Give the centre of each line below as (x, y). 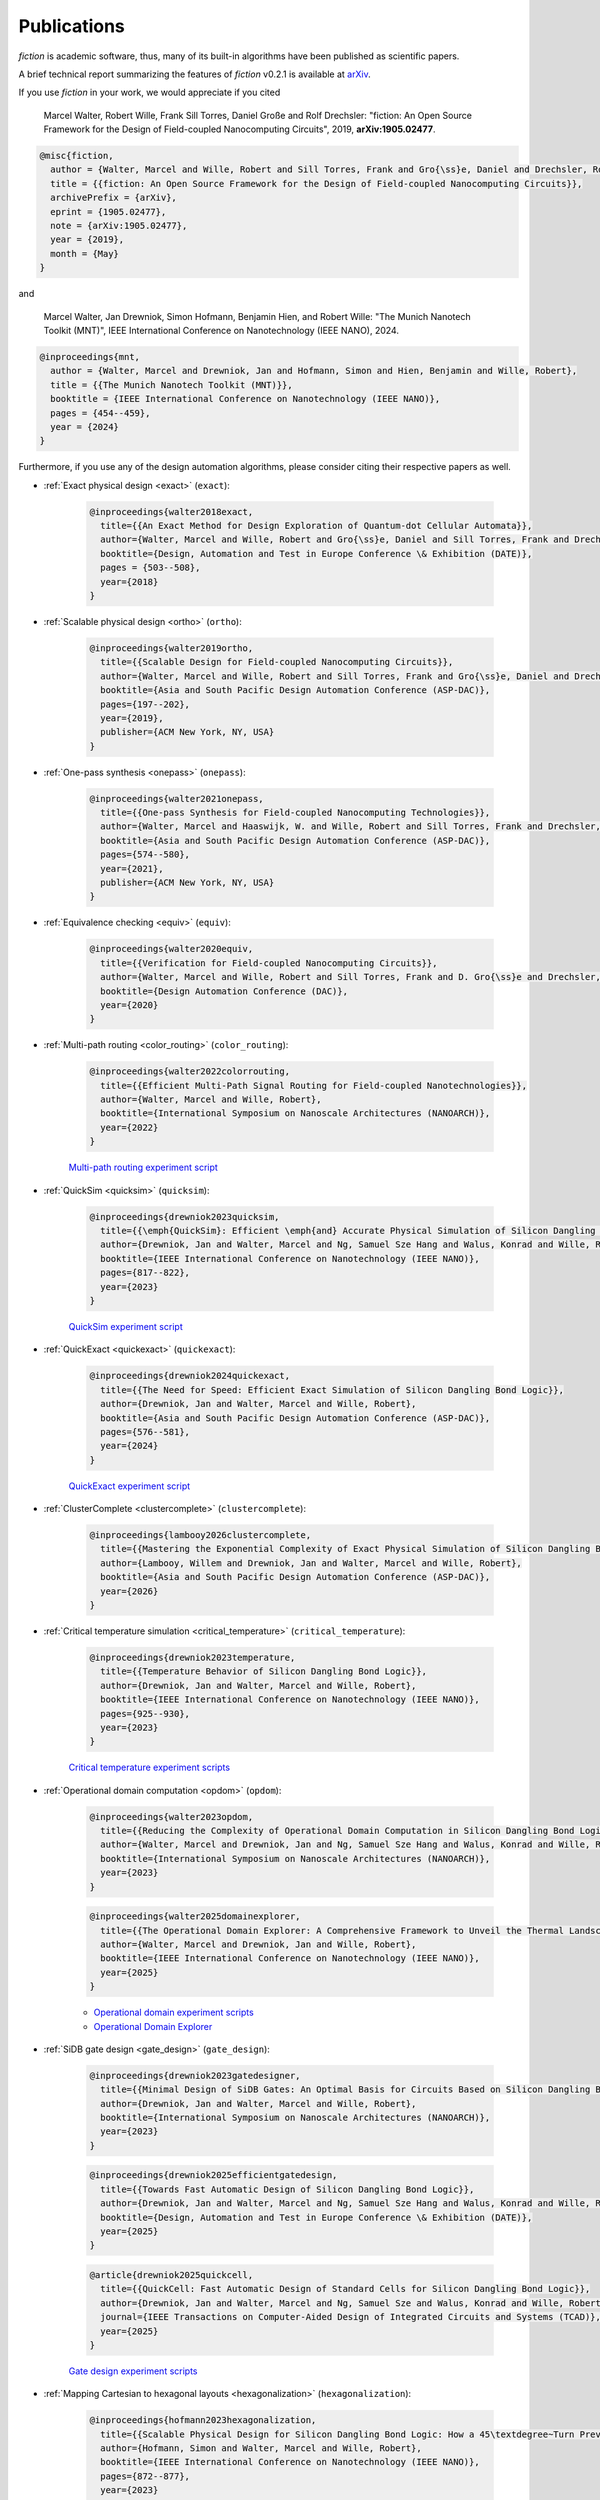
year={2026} (129, 1591)
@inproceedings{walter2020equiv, (171, 949)
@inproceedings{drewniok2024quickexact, (189, 1376)
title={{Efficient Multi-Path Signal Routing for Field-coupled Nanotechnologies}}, (314, 1085)
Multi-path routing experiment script (143, 1167)
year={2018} (129, 581)
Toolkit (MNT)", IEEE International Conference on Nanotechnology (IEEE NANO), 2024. (221, 330)
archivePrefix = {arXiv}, (113, 198)
